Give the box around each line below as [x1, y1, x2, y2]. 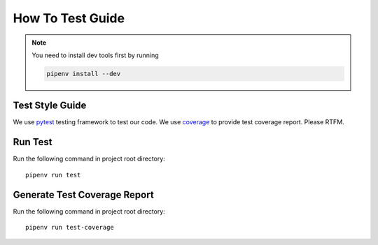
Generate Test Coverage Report [13, 188, 154, 200]
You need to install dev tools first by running [31, 51, 159, 59]
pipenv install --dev [46, 70, 121, 77]
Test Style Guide [13, 100, 87, 112]
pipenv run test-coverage [25, 223, 115, 232]
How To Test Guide [13, 10, 125, 26]
